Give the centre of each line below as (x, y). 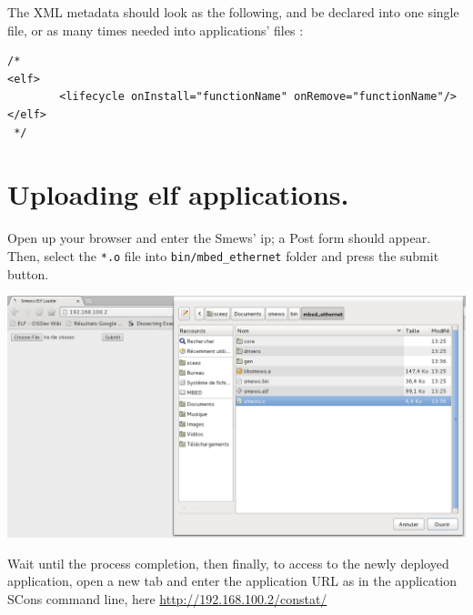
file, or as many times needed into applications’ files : (156, 30)
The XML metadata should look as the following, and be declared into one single (233, 12)
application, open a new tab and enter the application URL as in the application (232, 581)
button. (28, 273)
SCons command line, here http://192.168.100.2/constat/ (167, 598)
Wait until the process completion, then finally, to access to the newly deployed (228, 563)
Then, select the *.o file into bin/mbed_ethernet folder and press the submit (223, 255)
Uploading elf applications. (178, 194)
